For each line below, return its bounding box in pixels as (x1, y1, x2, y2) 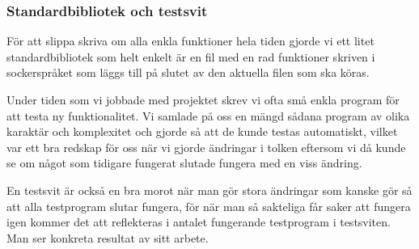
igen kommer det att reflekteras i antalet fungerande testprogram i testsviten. (6, 213, 391, 230)
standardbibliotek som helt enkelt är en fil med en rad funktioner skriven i (6, 48, 375, 65)
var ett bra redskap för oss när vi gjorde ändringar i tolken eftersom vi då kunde (6, 138, 406, 155)
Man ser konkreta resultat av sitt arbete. (6, 229, 209, 246)
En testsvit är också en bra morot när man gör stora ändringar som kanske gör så (6, 181, 413, 198)
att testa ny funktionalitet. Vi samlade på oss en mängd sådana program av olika (6, 107, 410, 124)
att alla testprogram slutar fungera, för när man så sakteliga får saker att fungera (6, 197, 411, 214)
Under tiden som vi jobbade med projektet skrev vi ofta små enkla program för (6, 91, 400, 108)
